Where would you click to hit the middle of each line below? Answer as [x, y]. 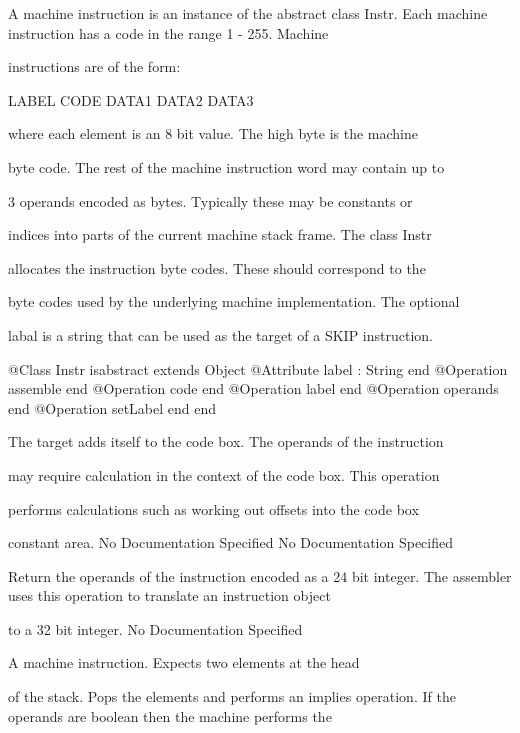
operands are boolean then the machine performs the [170, 715]
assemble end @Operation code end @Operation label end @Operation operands [253, 388]
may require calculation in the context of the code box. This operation [224, 474]
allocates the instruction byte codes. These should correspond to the [217, 267]
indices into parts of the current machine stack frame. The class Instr [220, 234]
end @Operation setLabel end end [112, 407]
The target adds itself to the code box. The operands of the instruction [226, 441]
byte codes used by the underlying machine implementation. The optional [234, 301]
